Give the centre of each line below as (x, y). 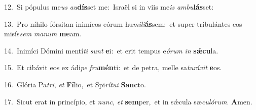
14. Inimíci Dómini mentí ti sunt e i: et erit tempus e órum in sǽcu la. (111, 50)
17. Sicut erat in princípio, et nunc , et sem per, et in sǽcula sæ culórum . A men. (128, 101)
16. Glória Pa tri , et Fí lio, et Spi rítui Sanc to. (75, 84)
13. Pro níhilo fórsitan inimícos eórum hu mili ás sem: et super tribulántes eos (123, 23)
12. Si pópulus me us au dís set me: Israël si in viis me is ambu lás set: (109, 7)
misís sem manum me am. (43, 34)
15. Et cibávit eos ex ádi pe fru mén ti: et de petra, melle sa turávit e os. (113, 67)
